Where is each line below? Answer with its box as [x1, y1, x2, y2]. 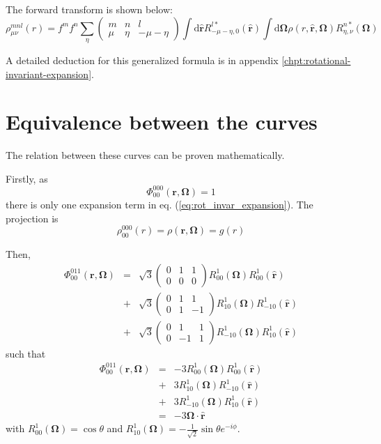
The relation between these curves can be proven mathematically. [6, 148, 285, 162]
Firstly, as [6, 171, 48, 185]
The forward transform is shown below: [6, 2, 173, 16]
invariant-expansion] [6, 66, 92, 81]
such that [6, 346, 46, 360]
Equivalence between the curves [6, 107, 318, 136]
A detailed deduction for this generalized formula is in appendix [6, 52, 279, 67]
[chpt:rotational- [281, 52, 351, 67]
